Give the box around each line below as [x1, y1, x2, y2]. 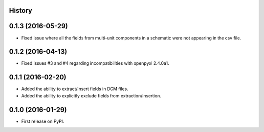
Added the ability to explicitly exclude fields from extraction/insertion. [21, 93, 161, 98]
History [9, 6, 33, 15]
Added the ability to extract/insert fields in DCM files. [21, 86, 128, 92]
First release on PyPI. [21, 118, 65, 124]
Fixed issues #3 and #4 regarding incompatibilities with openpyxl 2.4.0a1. [21, 60, 169, 66]
